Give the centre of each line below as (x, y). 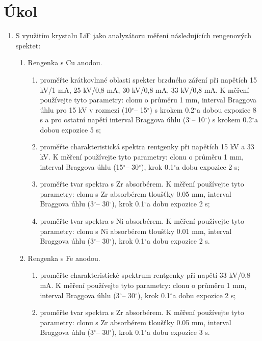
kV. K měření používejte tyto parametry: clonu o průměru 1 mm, (142, 157)
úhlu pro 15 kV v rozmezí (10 (86, 109)
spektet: (28, 45)
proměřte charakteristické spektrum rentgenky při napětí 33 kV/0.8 (145, 275)
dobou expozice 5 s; (70, 129)
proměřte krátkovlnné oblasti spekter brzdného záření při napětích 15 (148, 79)
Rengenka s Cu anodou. (65, 62)
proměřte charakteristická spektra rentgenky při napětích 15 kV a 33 (147, 147)
